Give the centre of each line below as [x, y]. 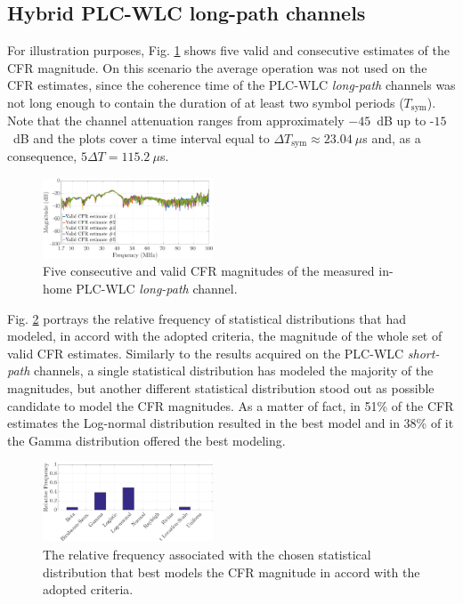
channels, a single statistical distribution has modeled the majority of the [234, 370]
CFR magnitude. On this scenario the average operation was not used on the [217, 67]
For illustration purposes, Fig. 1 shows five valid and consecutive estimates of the [228, 50]
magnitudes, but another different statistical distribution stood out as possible [221, 387]
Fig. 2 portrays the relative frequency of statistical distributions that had [207, 318]
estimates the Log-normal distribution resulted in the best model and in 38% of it [231, 423]
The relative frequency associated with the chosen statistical [207, 555]
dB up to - [406, 121]
